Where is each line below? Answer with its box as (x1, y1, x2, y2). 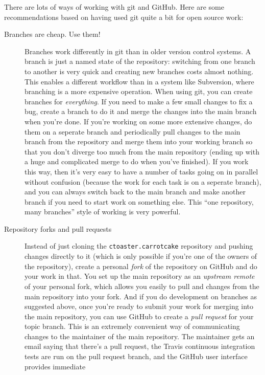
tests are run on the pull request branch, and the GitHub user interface (25, 351, 248, 362)
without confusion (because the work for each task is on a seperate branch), (25, 176, 261, 187)
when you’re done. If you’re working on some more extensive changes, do (25, 116, 252, 126)
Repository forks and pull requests (4, 223, 112, 234)
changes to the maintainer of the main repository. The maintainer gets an (25, 330, 255, 341)
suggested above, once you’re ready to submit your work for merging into (25, 301, 254, 312)
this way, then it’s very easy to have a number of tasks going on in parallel (25, 166, 258, 177)
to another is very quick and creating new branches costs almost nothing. (25, 65, 254, 76)
